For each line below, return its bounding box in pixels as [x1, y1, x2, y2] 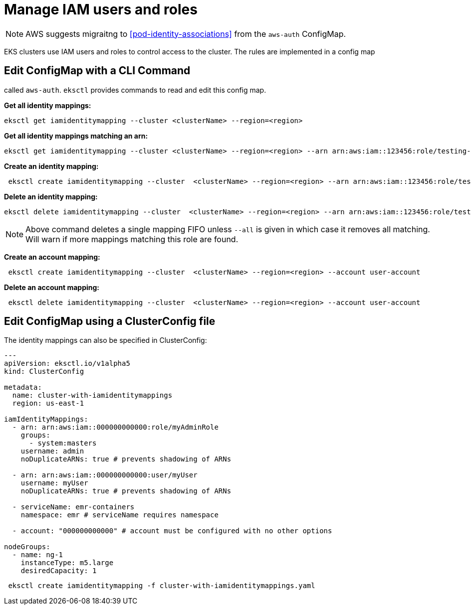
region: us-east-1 [12, 399, 84, 408]
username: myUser [20, 479, 88, 487]
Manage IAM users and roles [4, 1, 198, 18]
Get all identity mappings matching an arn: [4, 131, 148, 140]
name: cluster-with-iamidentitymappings [12, 391, 173, 400]
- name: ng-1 [12, 551, 63, 559]
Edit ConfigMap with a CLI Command [4, 64, 191, 77]
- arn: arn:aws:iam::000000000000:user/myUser [12, 471, 198, 479]
